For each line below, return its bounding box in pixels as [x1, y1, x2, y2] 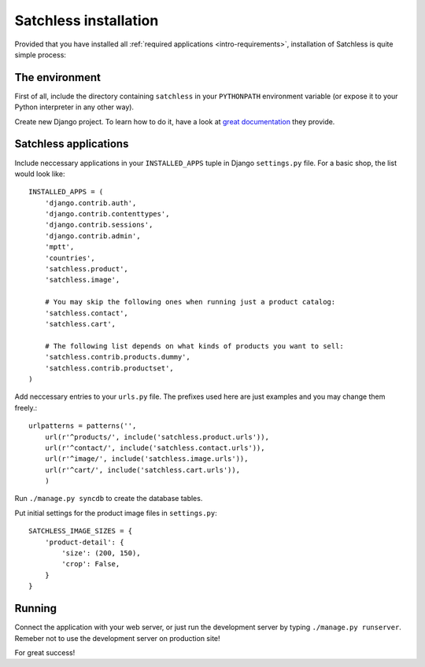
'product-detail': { [44, 537, 124, 547]
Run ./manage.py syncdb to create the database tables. [14, 494, 203, 503]
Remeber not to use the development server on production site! [14, 633, 220, 643]
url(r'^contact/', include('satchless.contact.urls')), [44, 443, 265, 452]
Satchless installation [14, 12, 159, 29]
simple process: [14, 50, 67, 59]
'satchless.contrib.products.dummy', [44, 352, 190, 362]
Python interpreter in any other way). [14, 102, 134, 112]
